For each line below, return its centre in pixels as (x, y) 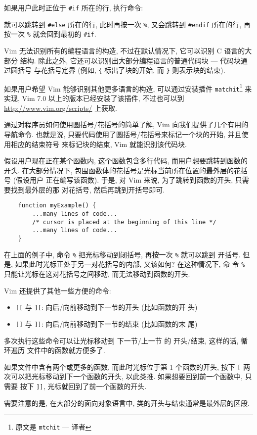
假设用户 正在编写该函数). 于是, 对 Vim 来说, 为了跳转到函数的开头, (125, 180)
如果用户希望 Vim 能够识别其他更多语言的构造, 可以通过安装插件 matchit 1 (123, 88)
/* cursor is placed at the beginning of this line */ (124, 222)
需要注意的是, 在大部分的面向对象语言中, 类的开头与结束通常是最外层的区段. (127, 403)
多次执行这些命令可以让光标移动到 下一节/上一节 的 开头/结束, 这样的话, (121, 340)
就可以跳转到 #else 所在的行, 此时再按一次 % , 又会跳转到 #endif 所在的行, (123, 24)
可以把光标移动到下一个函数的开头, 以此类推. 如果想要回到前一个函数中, (127, 376)
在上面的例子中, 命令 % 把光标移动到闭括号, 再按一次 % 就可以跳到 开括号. (122, 254)
